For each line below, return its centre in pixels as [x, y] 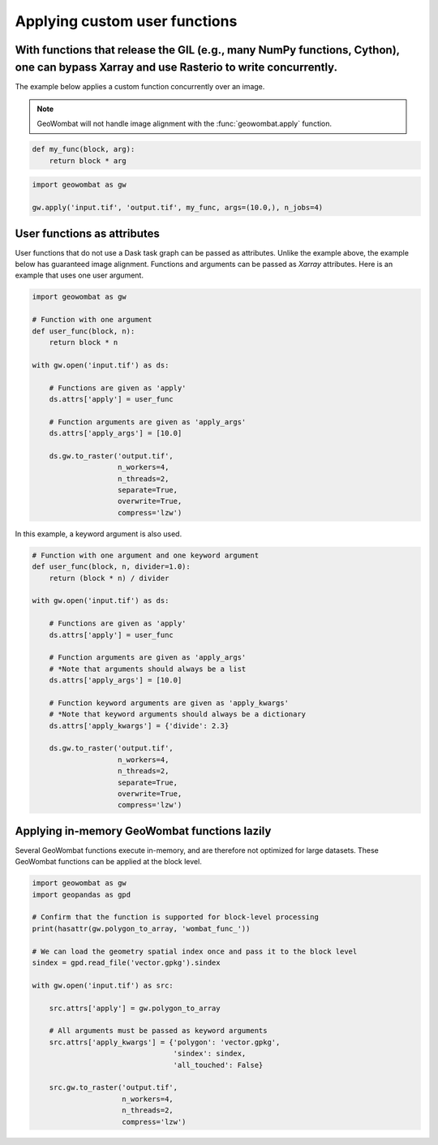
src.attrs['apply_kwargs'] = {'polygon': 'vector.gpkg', [165, 1042]
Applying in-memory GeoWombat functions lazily [143, 831]
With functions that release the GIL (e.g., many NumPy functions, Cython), [208, 50]
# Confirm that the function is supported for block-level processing [176, 917]
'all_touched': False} [218, 1065]
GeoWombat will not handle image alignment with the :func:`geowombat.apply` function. [185, 124]
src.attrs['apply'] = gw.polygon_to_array [135, 1008]
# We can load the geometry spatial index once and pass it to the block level [195, 951]
